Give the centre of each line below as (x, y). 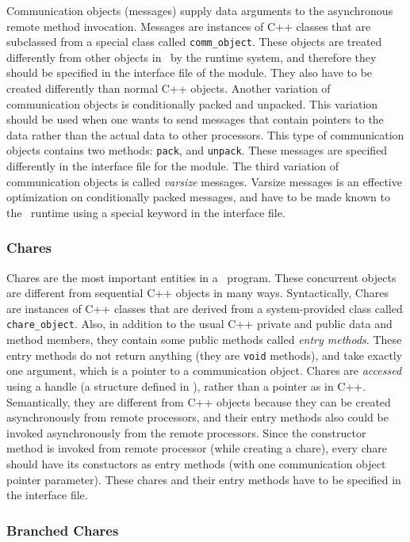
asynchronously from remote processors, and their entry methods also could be (197, 417)
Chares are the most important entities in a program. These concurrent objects (201, 277)
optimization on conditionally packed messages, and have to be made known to (198, 197)
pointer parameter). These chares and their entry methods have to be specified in (204, 479)
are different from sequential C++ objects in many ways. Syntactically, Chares (197, 293)
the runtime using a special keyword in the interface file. (146, 212)
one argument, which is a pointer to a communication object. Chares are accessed (204, 370)
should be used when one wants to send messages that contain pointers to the (195, 119)
